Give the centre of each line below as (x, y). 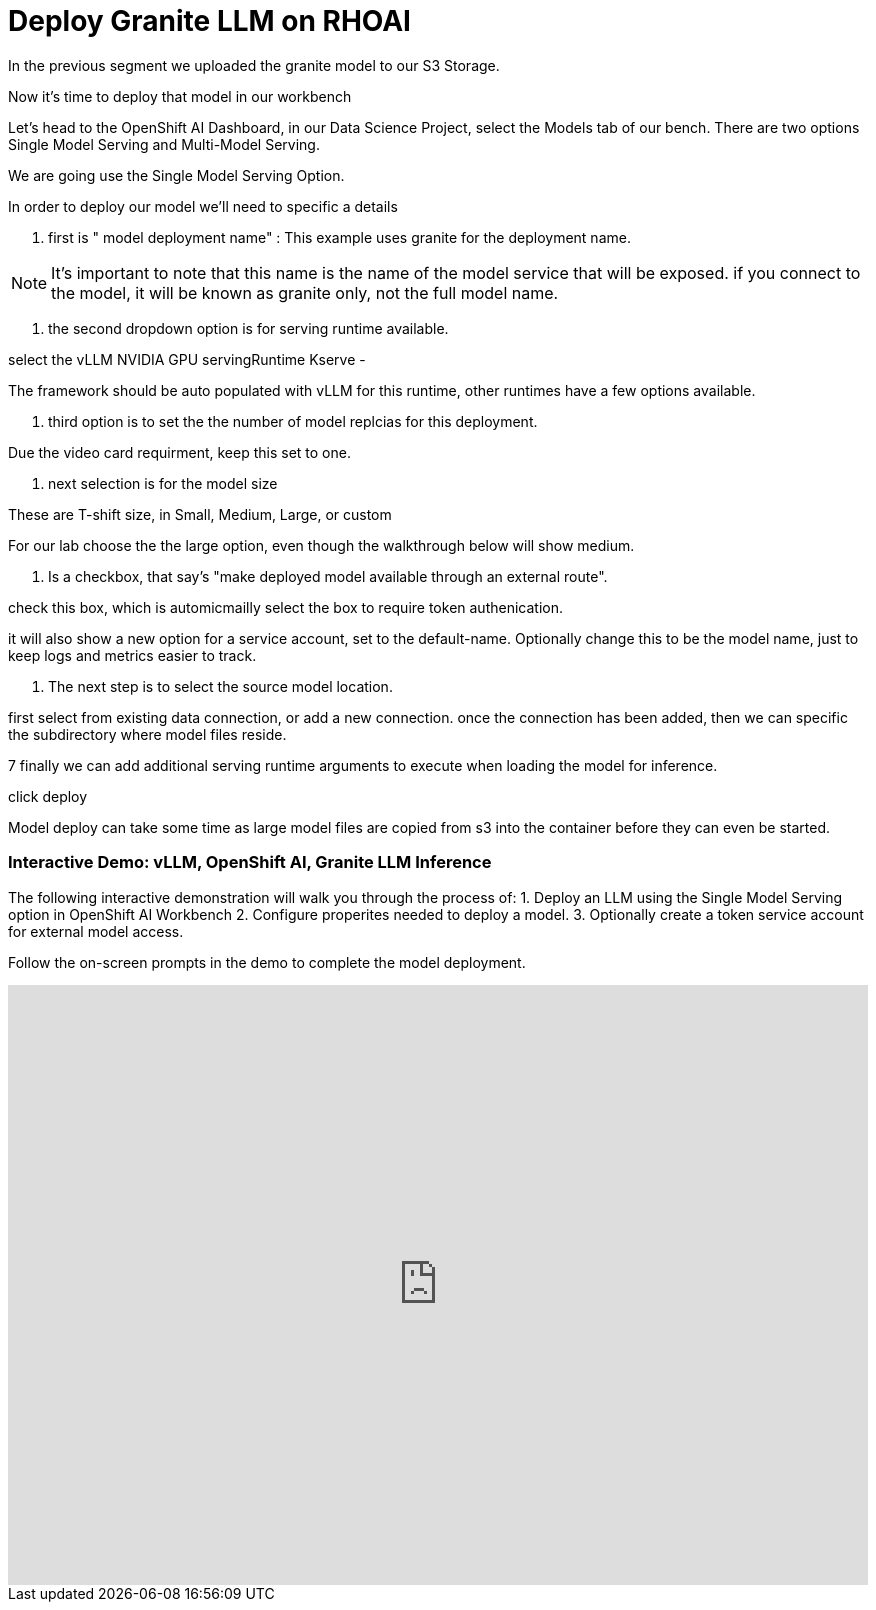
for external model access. (96, 931)
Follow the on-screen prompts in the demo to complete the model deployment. (267, 962)
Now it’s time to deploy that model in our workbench (180, 96)
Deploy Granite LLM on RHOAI (209, 21)
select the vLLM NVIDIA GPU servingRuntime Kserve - (187, 359)
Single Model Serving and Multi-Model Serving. (164, 144)
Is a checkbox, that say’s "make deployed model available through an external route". (328, 576)
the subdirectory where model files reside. (147, 734)
